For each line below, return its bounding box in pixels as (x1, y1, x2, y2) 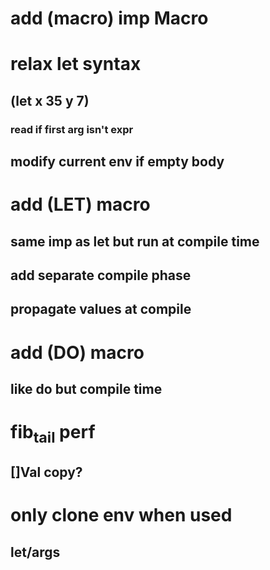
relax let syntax (10, 53, 142, 76)
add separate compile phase (10, 267, 192, 284)
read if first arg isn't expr (10, 122, 134, 136)
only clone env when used (10, 504, 233, 527)
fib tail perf (10, 421, 96, 447)
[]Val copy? (10, 464, 83, 481)
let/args (10, 543, 61, 561)
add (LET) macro (10, 193, 151, 216)
